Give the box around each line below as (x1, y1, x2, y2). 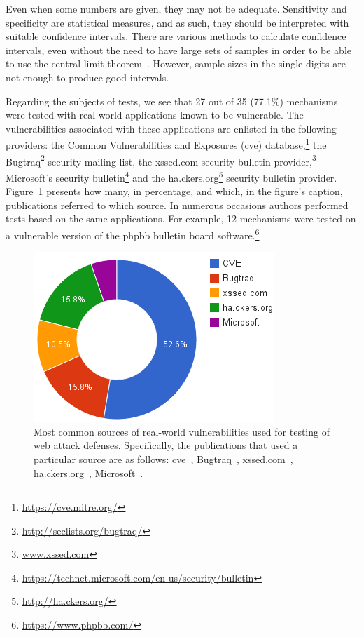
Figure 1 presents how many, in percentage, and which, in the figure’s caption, (6, 184, 343, 199)
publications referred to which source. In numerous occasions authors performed (6, 197, 349, 212)
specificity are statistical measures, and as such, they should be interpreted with (6, 15, 349, 29)
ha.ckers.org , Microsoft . (34, 465, 143, 480)
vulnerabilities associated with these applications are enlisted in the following (6, 121, 337, 135)
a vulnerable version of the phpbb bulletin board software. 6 (6, 225, 260, 242)
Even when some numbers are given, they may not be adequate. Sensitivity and (6, 1, 347, 15)
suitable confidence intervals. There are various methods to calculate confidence (6, 29, 346, 43)
